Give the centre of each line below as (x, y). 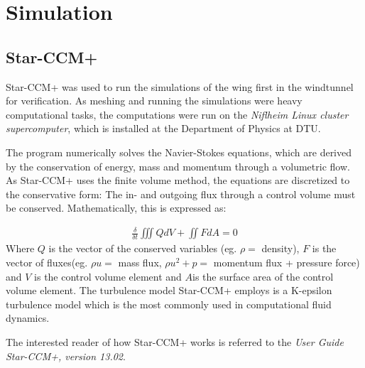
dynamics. (28, 318)
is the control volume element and (108, 276)
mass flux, (140, 263)
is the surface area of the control (263, 276)
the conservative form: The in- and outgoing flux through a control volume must (181, 194)
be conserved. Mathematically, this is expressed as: (116, 208)
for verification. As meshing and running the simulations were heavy (154, 101)
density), (280, 248)
